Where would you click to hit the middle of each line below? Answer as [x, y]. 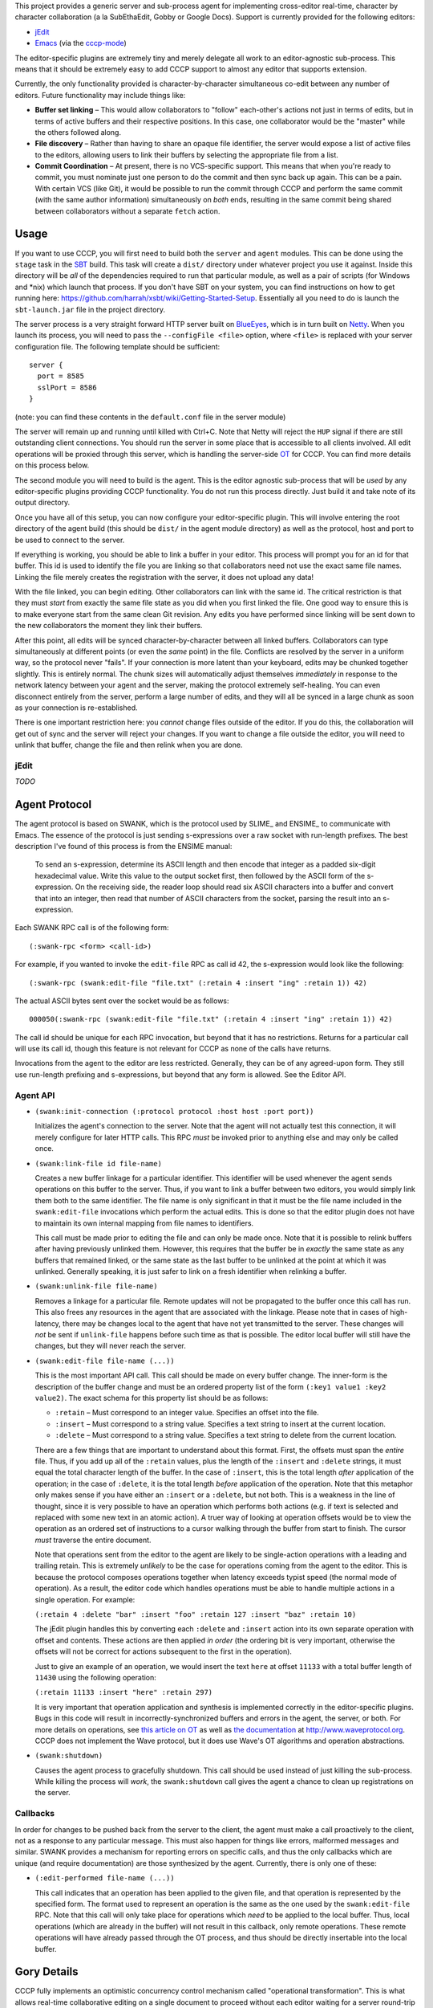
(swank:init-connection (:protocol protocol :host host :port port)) [174, 1111]
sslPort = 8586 [67, 387]
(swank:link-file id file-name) [98, 1163]
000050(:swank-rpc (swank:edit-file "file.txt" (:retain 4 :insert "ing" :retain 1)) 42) [211, 1019]
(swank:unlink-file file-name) [96, 1286]
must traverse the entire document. [93, 1540]
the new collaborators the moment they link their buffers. [109, 626]
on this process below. [52, 465]
